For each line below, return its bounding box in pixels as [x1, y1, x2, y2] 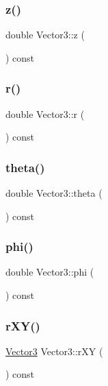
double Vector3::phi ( [5, 265, 94, 279]
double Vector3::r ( [5, 106, 85, 121]
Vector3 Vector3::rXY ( [5, 343, 103, 358]
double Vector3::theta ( [5, 186, 103, 200]
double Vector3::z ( [5, 27, 85, 42]
